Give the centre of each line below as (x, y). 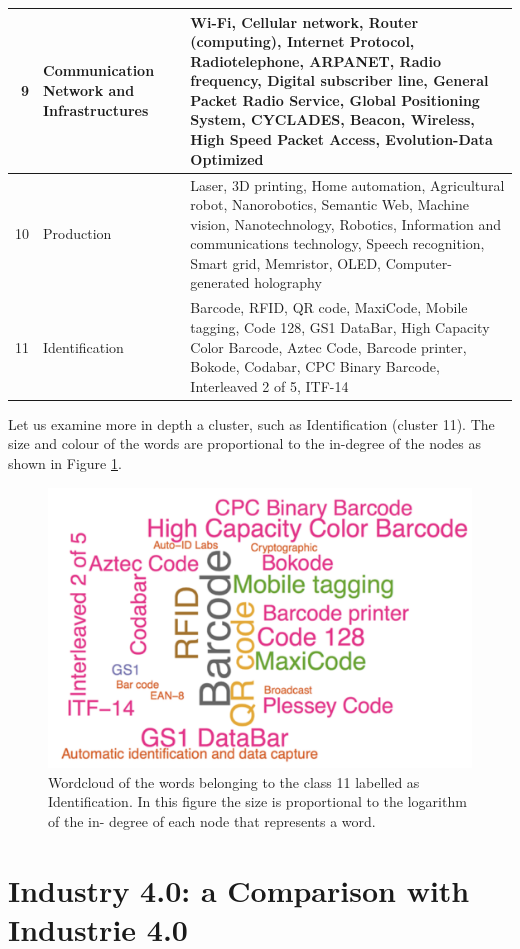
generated (220, 282)
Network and (89, 90)
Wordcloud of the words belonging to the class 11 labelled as (234, 781)
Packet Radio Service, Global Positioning (335, 99)
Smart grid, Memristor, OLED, (285, 262)
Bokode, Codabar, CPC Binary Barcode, (315, 366)
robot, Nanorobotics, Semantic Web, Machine (329, 204)
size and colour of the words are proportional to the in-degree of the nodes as (245, 443)
